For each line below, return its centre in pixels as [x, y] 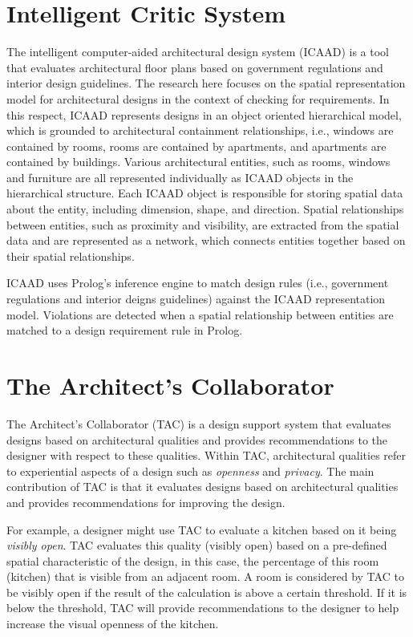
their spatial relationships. [71, 256]
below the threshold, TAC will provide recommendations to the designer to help [203, 608]
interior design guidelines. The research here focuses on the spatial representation [206, 83]
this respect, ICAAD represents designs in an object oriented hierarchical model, [204, 114]
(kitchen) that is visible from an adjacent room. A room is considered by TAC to [205, 576]
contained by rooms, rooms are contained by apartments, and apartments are [196, 146]
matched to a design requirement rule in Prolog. [125, 330]
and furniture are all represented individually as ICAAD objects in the [180, 177]
